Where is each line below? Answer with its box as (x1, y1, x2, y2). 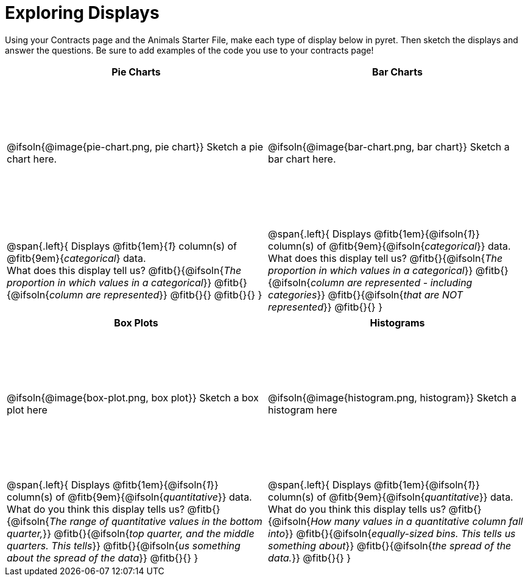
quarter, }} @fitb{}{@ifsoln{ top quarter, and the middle (7, 527, 255, 540)
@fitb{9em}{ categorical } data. (7, 252, 146, 264)
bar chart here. (268, 152, 336, 165)
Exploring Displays (5, 2, 160, 23)
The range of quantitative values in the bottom (49, 515, 262, 527)
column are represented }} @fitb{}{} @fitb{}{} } (49, 288, 262, 301)
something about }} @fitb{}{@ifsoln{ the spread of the (268, 539, 512, 552)
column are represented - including (310, 276, 473, 289)
